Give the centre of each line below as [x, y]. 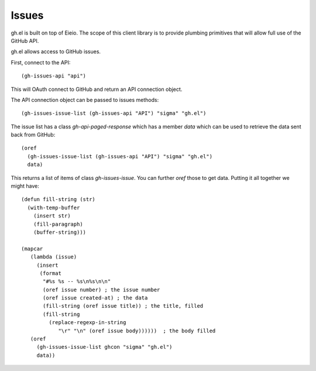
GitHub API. [25, 40]
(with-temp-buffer [54, 207]
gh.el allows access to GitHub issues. [56, 52]
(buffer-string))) [60, 232]
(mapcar [32, 249]
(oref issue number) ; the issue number [102, 290]
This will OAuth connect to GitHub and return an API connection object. [97, 89]
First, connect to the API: [41, 62]
